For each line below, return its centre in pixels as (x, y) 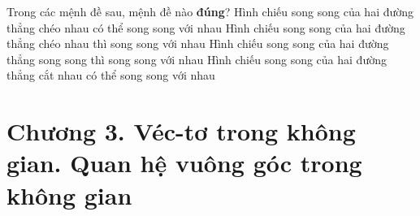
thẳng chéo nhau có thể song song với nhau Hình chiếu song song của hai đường (206, 27)
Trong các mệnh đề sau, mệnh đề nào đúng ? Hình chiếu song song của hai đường (210, 11)
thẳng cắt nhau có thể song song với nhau (111, 75)
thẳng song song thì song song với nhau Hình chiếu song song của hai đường (197, 59)
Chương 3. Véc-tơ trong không (181, 131)
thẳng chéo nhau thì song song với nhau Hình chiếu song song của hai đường (198, 43)
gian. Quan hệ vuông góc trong (184, 163)
